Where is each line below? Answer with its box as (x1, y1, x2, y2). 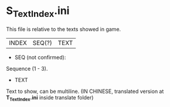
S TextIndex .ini (6, 4, 70, 19)
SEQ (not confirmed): (14, 54, 66, 61)
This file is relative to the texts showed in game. (6, 25, 121, 33)
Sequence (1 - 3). (6, 65, 48, 72)
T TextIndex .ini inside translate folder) (6, 94, 94, 102)
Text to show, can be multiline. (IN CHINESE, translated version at (6, 88, 164, 95)
